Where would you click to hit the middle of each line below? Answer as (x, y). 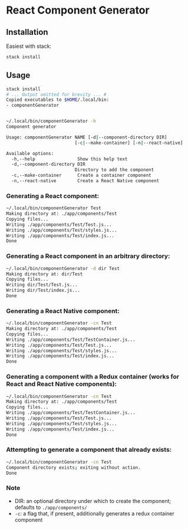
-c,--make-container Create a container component (81, 175)
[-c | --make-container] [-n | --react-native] (129, 143)
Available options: (30, 153)
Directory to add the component (114, 170)
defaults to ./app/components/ (51, 507)
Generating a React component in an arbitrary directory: (88, 256)
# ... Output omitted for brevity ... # (57, 94)
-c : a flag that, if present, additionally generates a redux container (95, 513)
